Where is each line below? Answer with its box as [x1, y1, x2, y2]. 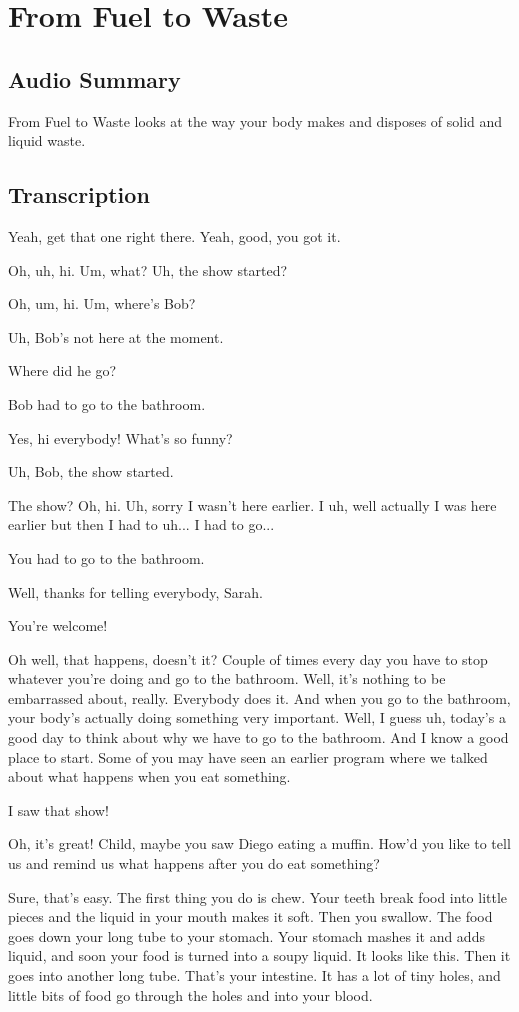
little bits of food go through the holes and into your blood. [8, 984, 373, 1005]
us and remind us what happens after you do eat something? [8, 853, 380, 874]
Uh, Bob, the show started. [8, 461, 174, 482]
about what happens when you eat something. [8, 766, 291, 787]
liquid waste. [8, 130, 86, 151]
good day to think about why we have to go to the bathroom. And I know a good [8, 727, 509, 748]
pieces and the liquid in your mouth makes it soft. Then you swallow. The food [8, 906, 493, 927]
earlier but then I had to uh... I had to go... [8, 514, 275, 535]
